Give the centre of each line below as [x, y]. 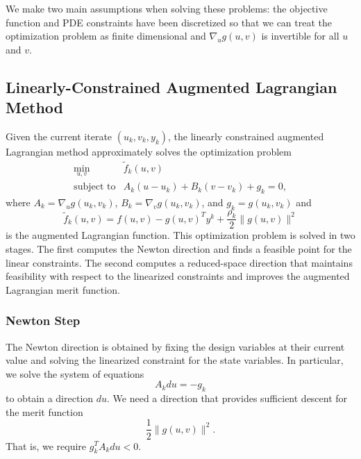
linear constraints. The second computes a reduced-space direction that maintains [179, 262]
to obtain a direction [50, 398]
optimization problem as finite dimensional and [106, 36]
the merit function [44, 411]
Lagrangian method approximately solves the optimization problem [149, 151]
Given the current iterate [59, 136]
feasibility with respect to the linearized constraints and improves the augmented [178, 276]
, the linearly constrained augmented [246, 136]
